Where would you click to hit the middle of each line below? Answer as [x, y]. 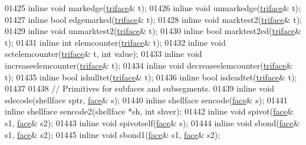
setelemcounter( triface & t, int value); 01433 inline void [103, 54]
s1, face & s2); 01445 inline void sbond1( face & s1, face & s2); [113, 134]
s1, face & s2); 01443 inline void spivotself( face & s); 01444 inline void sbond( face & [152, 122]
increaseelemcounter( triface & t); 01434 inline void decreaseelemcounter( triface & [149, 65]
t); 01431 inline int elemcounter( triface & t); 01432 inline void [115, 42]
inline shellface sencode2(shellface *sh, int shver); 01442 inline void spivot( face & [149, 111]
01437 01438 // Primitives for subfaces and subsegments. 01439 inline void [139, 88]
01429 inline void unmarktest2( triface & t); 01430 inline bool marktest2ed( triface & [153, 31]
